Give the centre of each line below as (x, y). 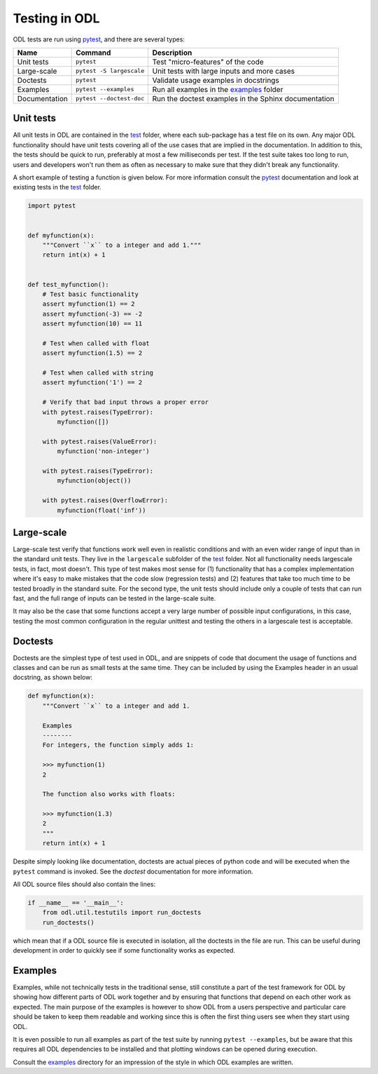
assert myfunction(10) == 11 (92, 324)
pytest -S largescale (110, 71)
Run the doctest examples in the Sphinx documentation (243, 98)
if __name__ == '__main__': (76, 903)
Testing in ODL (56, 18)
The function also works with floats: (109, 794)
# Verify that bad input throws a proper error (126, 402)
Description (172, 53)
